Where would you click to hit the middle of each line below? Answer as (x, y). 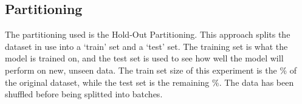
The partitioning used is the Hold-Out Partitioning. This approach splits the (148, 34)
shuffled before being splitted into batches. (84, 94)
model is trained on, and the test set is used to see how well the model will (144, 58)
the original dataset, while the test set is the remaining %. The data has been (149, 82)
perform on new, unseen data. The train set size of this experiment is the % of (151, 70)
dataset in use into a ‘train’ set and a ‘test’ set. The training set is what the (146, 46)
